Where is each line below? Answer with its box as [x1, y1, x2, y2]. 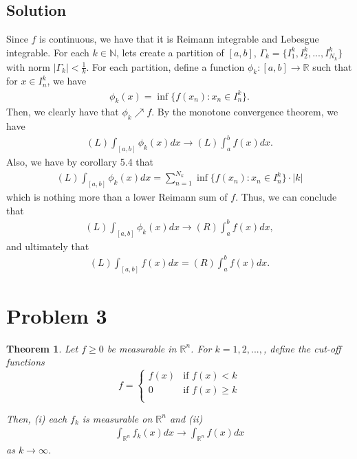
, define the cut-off [263, 341, 341, 355]
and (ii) [169, 411, 203, 425]
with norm [6, 59, 50, 74]
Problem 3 [6, 301, 107, 329]
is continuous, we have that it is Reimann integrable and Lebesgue [39, 32, 319, 46]
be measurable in [107, 341, 177, 355]
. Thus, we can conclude [235, 190, 337, 204]
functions [6, 355, 45, 369]
